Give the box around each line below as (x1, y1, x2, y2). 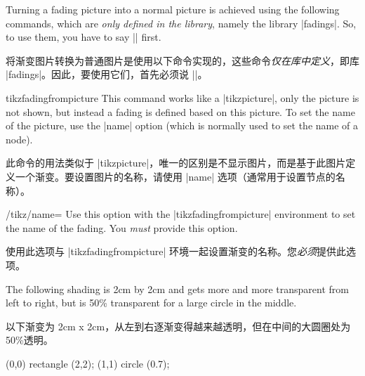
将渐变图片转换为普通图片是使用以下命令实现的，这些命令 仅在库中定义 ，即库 (6, 53, 359, 67)
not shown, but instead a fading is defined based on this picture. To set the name (6, 104, 355, 119)
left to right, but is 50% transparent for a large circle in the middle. (6, 295, 297, 310)
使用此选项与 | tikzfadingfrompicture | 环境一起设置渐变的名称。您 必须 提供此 (6, 244, 347, 259)
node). (6, 131, 33, 146)
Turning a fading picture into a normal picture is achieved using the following (6, 2, 340, 16)
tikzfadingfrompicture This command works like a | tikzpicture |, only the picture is (6, 90, 359, 105)
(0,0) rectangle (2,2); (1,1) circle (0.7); (6, 356, 170, 370)
